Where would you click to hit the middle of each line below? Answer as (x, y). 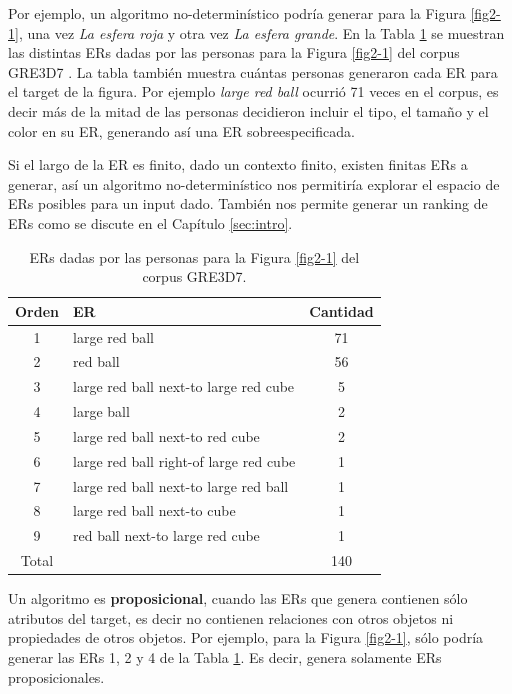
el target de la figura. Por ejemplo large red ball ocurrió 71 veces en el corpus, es (253, 91)
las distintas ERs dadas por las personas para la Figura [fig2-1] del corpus (234, 52)
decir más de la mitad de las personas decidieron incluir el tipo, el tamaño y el (248, 110)
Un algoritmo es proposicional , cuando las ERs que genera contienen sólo (238, 598)
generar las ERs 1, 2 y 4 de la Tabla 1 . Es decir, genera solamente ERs (225, 657)
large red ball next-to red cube (166, 435)
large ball (101, 411)
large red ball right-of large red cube (184, 460)
